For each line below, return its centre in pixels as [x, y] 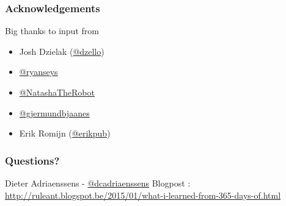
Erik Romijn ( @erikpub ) [65, 133]
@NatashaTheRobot [57, 92]
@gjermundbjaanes [54, 112]
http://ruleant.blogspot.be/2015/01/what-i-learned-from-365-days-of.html [143, 195]
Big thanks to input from [52, 31]
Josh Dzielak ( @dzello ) [62, 51]
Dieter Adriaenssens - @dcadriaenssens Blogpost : [98, 183]
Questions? [32, 160]
